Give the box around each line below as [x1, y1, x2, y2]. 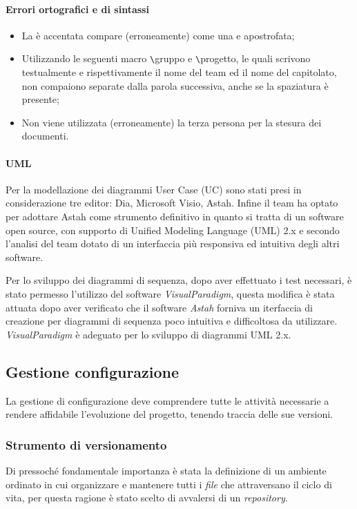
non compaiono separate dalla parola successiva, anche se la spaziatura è [21, 78, 329, 93]
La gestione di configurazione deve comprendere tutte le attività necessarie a [6, 393, 329, 407]
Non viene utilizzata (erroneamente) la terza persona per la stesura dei [21, 115, 322, 129]
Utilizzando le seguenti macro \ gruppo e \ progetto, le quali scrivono [21, 51, 311, 66]
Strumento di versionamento [6, 436, 167, 453]
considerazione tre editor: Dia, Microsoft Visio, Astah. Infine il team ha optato [6, 195, 338, 210]
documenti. [21, 128, 69, 143]
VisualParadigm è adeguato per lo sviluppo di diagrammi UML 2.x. [6, 327, 291, 341]
